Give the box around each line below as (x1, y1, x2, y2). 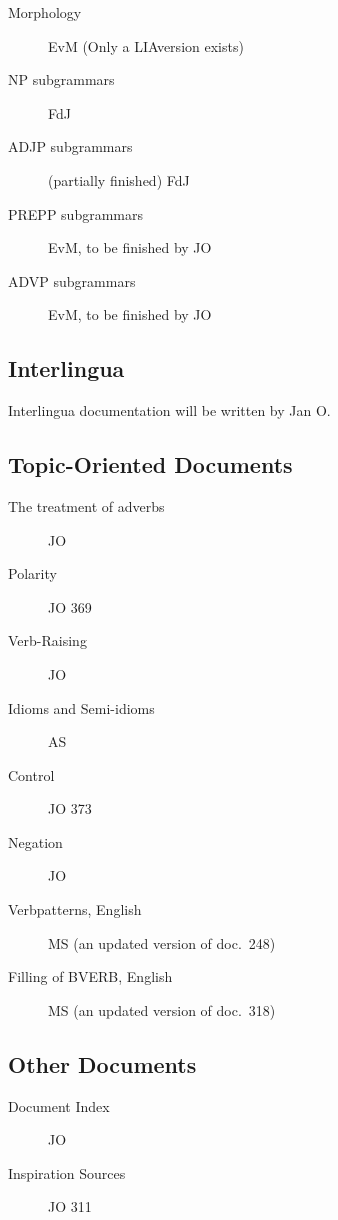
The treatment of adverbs (8, 495, 165, 516)
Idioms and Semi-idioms (8, 697, 155, 718)
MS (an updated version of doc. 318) (48, 999, 276, 1020)
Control (8, 764, 55, 785)
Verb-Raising (8, 630, 87, 651)
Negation (8, 831, 63, 852)
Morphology (8, 2, 82, 22)
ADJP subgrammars (8, 136, 133, 157)
